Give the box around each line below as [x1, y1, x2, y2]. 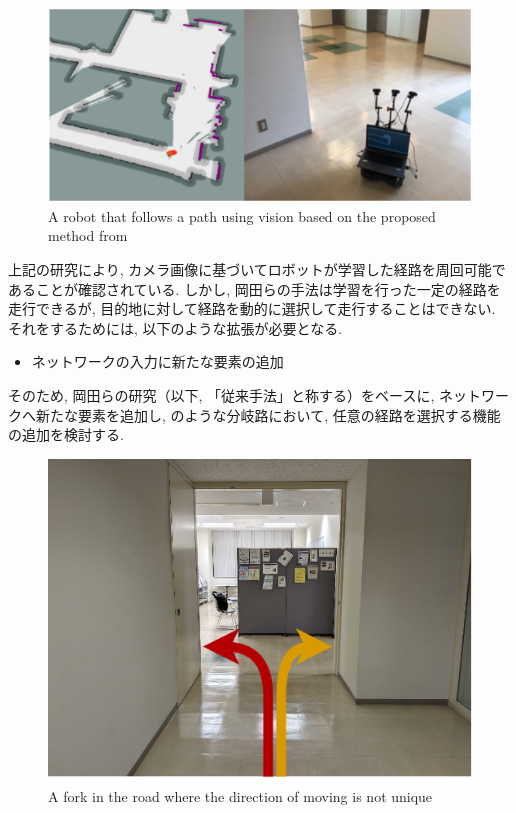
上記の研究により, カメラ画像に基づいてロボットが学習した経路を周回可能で [8, 259, 506, 280]
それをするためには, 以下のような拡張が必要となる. [8, 317, 343, 338]
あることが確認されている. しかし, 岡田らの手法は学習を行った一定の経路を [8, 278, 501, 299]
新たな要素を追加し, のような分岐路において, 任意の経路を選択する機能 [35, 404, 501, 425]
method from [48, 225, 128, 246]
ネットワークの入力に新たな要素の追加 [31, 351, 284, 372]
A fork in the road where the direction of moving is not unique [48, 785, 433, 806]
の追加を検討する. [8, 424, 124, 445]
